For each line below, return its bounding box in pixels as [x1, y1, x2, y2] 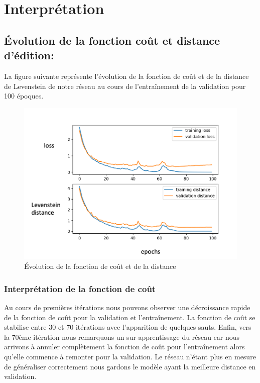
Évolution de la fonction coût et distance [4, 32, 220, 48]
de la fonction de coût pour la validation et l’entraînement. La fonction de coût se [4, 312, 255, 322]
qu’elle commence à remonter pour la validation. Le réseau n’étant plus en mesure [4, 351, 256, 362]
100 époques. [4, 90, 44, 101]
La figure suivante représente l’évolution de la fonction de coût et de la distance [4, 70, 249, 81]
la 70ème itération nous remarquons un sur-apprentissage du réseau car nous [4, 331, 240, 342]
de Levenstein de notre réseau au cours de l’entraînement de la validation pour [4, 80, 246, 91]
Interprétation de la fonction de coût [4, 282, 156, 295]
